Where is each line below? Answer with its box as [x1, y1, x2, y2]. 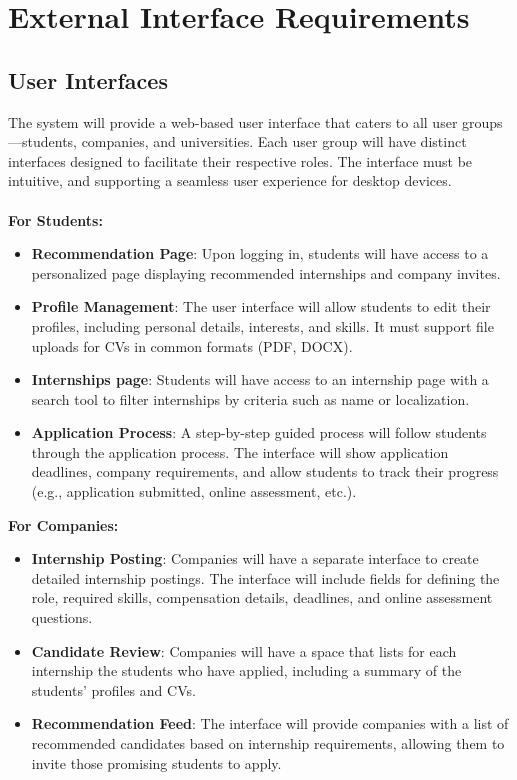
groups [462, 111, 503, 132]
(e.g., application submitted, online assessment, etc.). [31, 481, 357, 502]
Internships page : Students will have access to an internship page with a [31, 369, 489, 390]
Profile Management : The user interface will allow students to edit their [31, 296, 491, 317]
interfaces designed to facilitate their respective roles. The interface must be [8, 150, 473, 171]
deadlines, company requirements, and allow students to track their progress [31, 461, 499, 482]
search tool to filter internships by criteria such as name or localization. [31, 388, 470, 409]
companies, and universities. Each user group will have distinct [81, 131, 467, 152]
